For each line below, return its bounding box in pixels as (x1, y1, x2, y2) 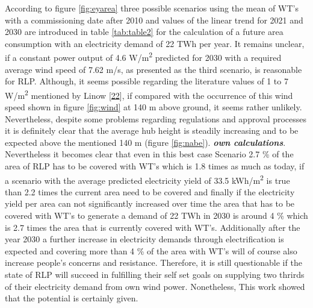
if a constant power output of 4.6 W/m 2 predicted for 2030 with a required (5, 49, 282, 64)
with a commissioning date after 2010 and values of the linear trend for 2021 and (5, 13, 303, 26)
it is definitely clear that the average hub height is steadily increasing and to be (5, 124, 299, 137)
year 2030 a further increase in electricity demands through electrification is (5, 233, 284, 245)
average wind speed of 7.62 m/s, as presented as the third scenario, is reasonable (5, 63, 302, 75)
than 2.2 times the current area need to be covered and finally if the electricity (5, 185, 295, 198)
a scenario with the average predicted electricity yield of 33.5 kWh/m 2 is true (5, 172, 290, 186)
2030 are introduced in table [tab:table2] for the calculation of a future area (5, 25, 284, 38)
